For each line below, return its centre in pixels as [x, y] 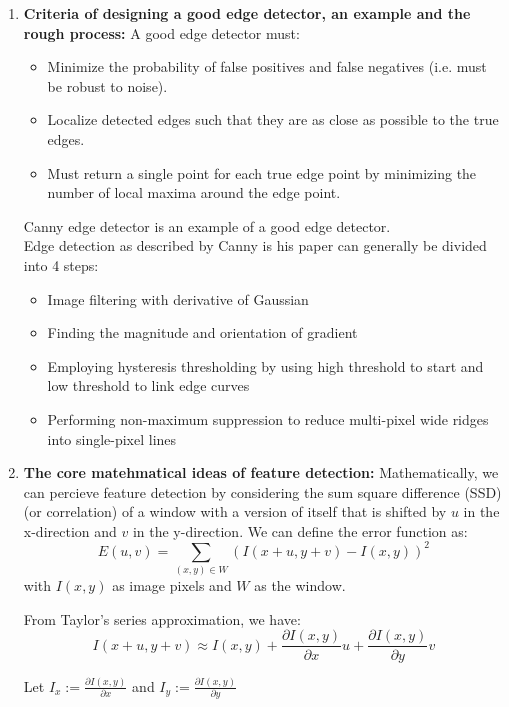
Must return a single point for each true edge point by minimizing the [262, 172]
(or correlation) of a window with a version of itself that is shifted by [235, 511]
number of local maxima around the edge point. [194, 192]
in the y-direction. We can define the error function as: [300, 530]
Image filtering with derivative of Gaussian [178, 298]
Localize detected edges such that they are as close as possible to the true [273, 119]
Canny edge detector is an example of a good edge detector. [207, 225]
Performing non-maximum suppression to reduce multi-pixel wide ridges [268, 418]
